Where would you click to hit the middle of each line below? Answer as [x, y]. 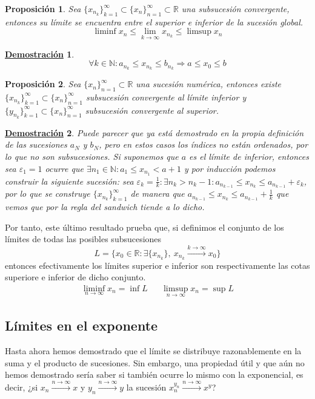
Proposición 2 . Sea [43, 84]
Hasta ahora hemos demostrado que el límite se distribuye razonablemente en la [153, 351]
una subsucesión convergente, [235, 8]
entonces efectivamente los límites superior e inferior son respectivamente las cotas [157, 265]
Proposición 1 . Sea [43, 8]
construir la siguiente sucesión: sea [69, 181]
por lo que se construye [48, 193]
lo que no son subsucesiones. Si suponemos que [92, 157]
